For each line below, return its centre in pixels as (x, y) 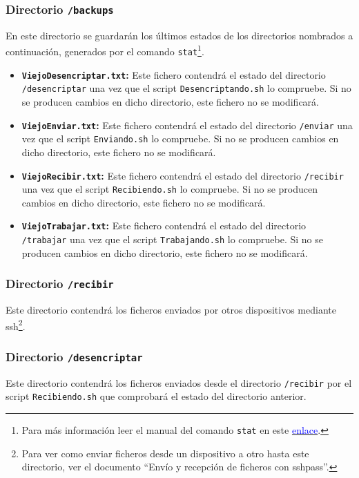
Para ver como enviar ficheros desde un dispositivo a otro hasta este (165, 453)
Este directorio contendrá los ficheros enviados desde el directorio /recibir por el (179, 382)
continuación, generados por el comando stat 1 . (105, 50)
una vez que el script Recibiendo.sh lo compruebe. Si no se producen (169, 189)
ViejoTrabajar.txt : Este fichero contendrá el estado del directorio (164, 226)
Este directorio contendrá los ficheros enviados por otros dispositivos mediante (171, 310)
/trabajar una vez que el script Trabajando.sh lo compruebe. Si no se (172, 239)
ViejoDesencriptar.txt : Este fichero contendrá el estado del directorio (174, 74)
